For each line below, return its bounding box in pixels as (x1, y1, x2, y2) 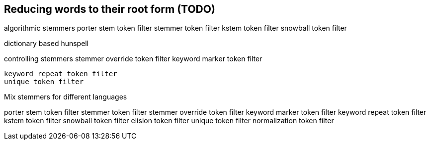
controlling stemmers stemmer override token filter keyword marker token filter (4, 54, 262, 63)
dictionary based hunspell (4, 39, 89, 48)
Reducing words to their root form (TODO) (4, 3, 215, 15)
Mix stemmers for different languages (4, 93, 127, 101)
